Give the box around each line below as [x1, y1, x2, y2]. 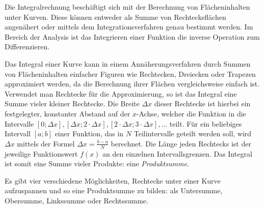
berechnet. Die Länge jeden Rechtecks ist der [111, 138, 251, 148]
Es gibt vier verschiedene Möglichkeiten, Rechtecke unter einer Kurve [5, 175, 221, 186]
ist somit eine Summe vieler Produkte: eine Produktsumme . [5, 158, 189, 169]
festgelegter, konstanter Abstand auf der [5, 108, 130, 118]
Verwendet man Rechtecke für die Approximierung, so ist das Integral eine [5, 88, 237, 99]
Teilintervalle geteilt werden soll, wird [134, 128, 252, 139]
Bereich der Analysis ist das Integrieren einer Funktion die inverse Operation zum [5, 31, 260, 42]
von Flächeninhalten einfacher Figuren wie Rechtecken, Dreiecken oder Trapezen [5, 68, 256, 79]
